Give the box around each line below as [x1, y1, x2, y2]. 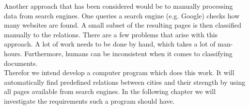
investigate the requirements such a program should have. [4, 95, 175, 106]
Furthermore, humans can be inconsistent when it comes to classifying [24, 48, 233, 58]
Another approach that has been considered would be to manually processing [4, 1, 233, 11]
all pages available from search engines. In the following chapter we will [4, 86, 216, 96]
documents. [4, 58, 38, 68]
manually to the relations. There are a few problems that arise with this [4, 29, 218, 39]
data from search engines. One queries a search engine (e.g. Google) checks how [4, 10, 240, 20]
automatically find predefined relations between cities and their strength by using [4, 77, 246, 87]
